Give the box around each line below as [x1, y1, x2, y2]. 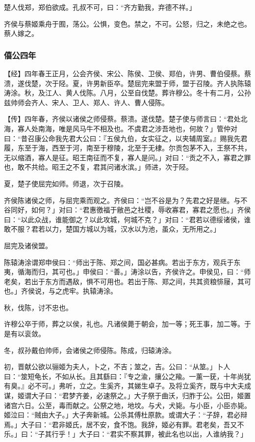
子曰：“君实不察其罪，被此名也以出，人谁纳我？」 [86, 429, 248, 439]
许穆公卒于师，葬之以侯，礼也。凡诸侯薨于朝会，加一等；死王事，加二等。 [4, 319, 244, 329]
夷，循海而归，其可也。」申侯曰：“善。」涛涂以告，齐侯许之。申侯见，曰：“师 [4, 266, 251, 277]
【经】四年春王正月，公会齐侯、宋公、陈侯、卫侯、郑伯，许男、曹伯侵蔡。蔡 [4, 68, 251, 78]
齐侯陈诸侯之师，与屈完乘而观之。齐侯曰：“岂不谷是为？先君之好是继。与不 [4, 195, 248, 205]
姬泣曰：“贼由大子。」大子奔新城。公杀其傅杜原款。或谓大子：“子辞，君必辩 [4, 410, 248, 420]
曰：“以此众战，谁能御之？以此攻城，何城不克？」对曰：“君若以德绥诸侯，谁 [4, 214, 251, 224]
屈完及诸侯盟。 [4, 240, 52, 250]
